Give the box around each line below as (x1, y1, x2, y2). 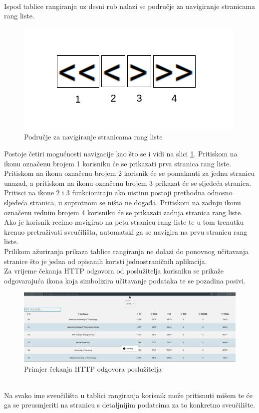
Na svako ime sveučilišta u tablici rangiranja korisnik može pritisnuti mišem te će (4, 390, 253, 400)
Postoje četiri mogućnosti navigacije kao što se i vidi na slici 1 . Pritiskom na (4, 148, 238, 158)
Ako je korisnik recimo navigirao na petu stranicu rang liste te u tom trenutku (4, 217, 244, 227)
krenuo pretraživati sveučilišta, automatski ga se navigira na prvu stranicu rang (4, 226, 248, 237)
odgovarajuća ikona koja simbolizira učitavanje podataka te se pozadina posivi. (4, 275, 246, 285)
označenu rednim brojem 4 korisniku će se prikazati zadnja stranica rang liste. (4, 207, 243, 217)
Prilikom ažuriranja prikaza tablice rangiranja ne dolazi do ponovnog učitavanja (4, 246, 249, 256)
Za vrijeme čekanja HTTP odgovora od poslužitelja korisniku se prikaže (4, 266, 224, 276)
